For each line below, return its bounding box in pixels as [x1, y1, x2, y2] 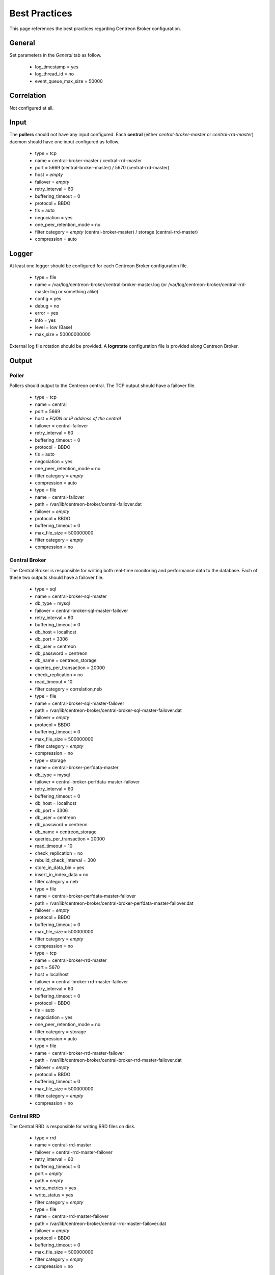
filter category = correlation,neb [35, 686, 102, 692]
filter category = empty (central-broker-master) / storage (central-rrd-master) [35, 228, 198, 235]
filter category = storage [35, 1028, 87, 1035]
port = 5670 [35, 964, 60, 971]
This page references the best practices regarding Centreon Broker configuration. [9, 25, 181, 32]
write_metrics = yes [35, 1185, 76, 1191]
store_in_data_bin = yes [35, 864, 85, 871]
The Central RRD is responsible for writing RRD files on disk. [9, 1123, 136, 1129]
